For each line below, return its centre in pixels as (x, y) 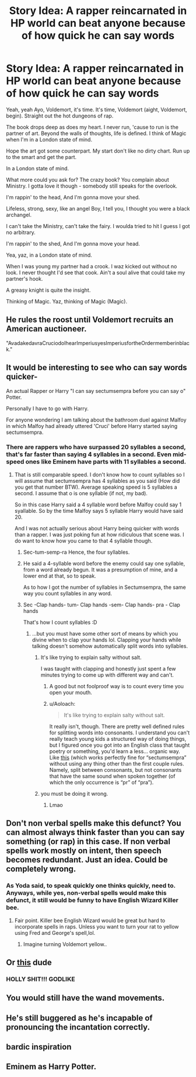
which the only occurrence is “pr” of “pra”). (101, 782)
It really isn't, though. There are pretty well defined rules (117, 726)
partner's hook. (24, 278)
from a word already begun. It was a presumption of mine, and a (100, 569)
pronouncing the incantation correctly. (78, 1027)
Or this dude (29, 962)
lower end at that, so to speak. (60, 576)
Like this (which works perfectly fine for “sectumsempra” (118, 757)
